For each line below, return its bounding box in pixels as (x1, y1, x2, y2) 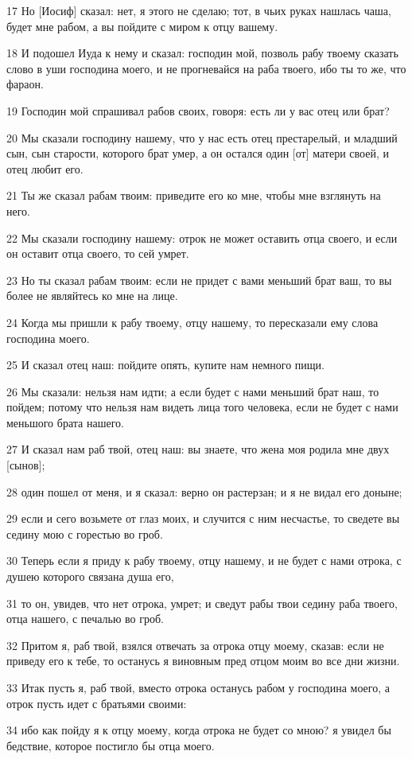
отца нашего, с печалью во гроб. (6, 610, 164, 627)
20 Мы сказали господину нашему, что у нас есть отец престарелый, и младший (6, 129, 398, 146)
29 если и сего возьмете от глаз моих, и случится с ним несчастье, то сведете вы (6, 510, 400, 527)
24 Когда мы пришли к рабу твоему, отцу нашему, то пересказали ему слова (6, 313, 379, 330)
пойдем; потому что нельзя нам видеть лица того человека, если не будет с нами (6, 399, 398, 415)
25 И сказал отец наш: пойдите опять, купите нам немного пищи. (6, 356, 325, 373)
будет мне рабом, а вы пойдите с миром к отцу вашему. (6, 18, 278, 34)
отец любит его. (6, 160, 84, 177)
